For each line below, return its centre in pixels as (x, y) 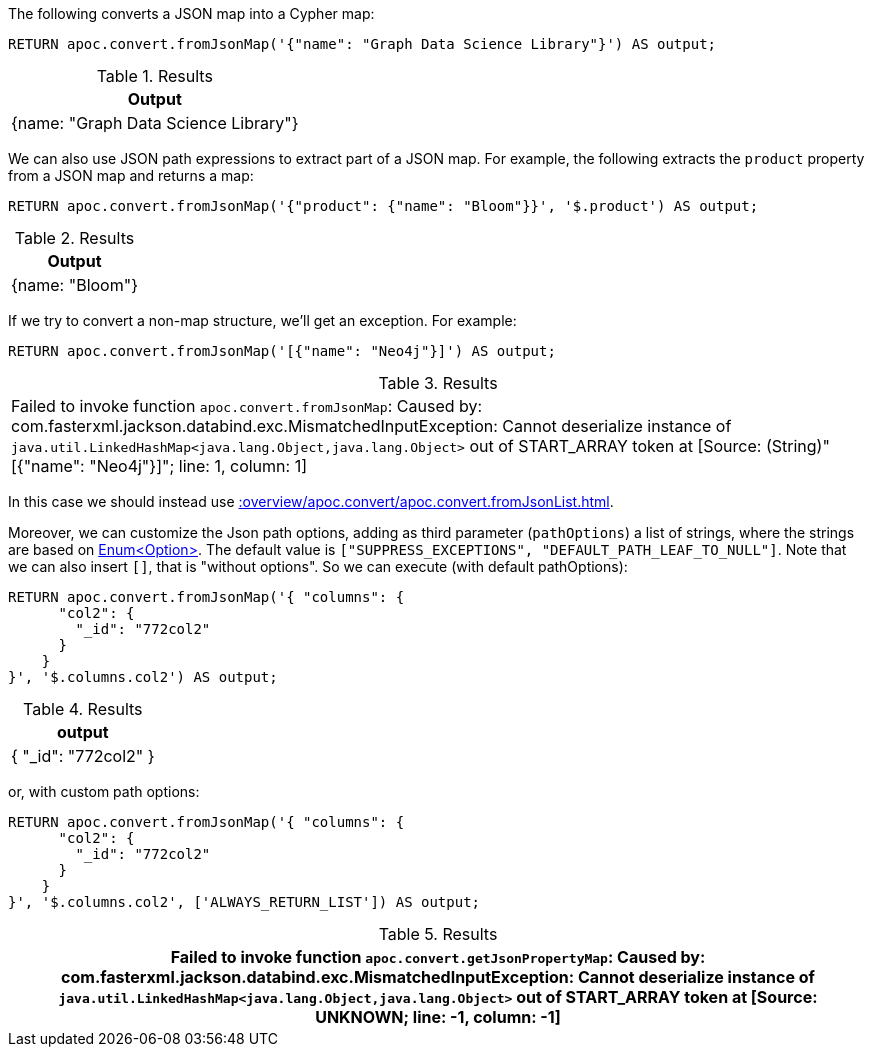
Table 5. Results (438, 934)
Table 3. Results (438, 383)
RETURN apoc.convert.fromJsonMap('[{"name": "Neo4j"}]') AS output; (282, 351)
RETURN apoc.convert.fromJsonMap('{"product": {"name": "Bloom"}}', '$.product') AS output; (383, 206)
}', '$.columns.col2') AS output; (143, 677)
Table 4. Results (83, 709)
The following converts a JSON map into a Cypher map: (191, 13)
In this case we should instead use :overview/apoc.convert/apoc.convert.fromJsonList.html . (311, 501)
